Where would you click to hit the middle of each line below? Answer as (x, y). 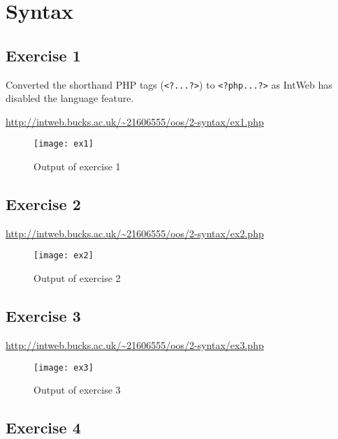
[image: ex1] (64, 144)
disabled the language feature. (70, 98)
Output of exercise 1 (77, 166)
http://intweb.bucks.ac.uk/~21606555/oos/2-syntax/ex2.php (135, 233)
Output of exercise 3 (77, 390)
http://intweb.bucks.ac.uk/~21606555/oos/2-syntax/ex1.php (135, 121)
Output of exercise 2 (77, 278)
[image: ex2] (64, 256)
